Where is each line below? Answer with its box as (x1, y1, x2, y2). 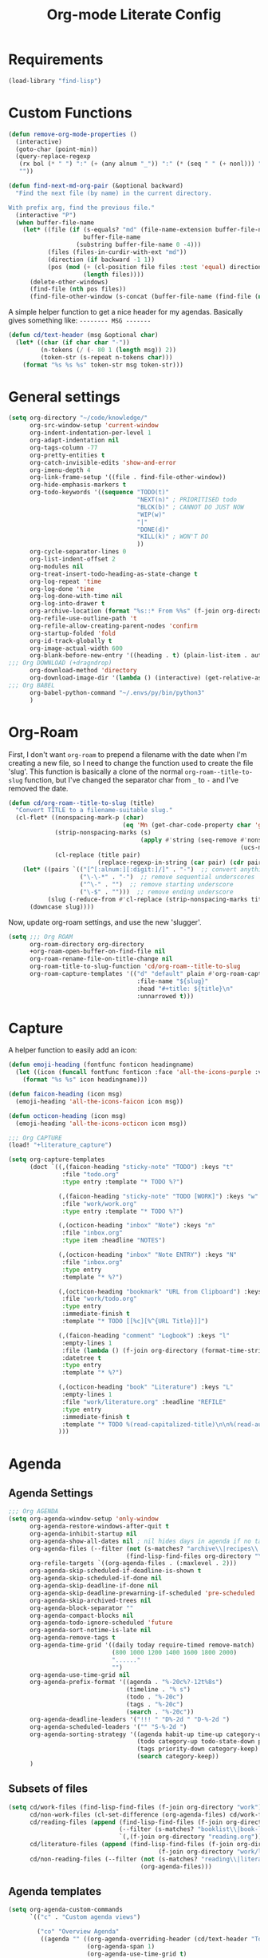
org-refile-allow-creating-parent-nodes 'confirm (29, 621, 198, 630)
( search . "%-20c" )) (126, 1707, 195, 1716)
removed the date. (8, 783, 69, 793)
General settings (8, 387, 121, 406)
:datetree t (61, 1354, 102, 1362)
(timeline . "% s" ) (126, 1686, 191, 1694)
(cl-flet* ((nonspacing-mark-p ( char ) (15, 814, 145, 822)
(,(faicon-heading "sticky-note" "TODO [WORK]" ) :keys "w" (58, 1192, 259, 1200)
